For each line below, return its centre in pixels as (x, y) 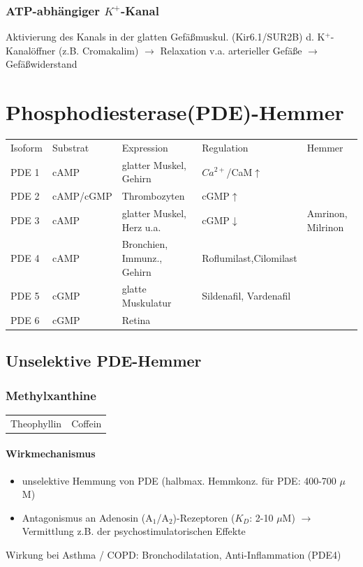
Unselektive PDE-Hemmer (104, 361)
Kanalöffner (31, 50)
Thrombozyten (153, 196)
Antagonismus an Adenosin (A (87, 517)
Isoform (27, 147)
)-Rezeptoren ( (204, 517)
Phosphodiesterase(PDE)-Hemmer (175, 112)
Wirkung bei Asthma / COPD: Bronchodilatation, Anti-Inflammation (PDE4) (173, 555)
